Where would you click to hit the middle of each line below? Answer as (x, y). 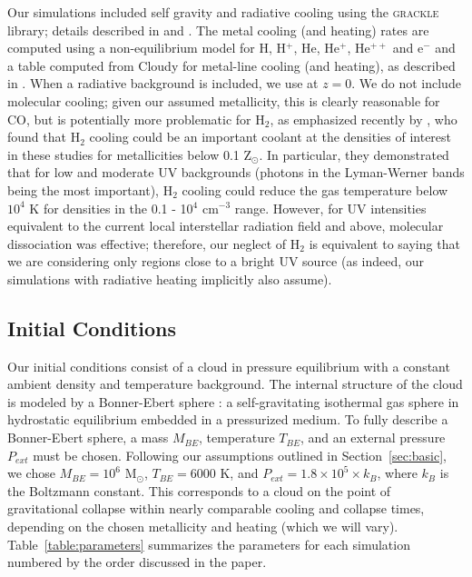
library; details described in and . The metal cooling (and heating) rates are (218, 30)
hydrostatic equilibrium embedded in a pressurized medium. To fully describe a (228, 419)
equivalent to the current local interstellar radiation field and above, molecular (226, 226)
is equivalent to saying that (384, 243)
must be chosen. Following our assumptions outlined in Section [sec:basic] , (240, 455)
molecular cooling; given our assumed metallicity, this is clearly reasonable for (224, 100)
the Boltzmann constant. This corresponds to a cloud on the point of (199, 490)
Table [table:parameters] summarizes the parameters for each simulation (209, 544)
